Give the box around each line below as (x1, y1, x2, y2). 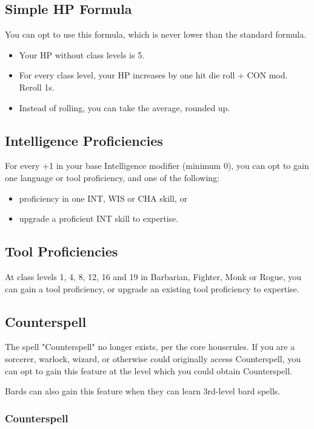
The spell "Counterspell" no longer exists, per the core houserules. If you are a (5, 340, 295, 353)
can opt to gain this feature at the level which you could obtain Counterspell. (5, 364, 292, 377)
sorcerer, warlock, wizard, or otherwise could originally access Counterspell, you (5, 352, 301, 365)
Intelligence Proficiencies (5, 131, 163, 149)
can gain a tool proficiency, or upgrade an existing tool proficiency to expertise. (5, 282, 299, 295)
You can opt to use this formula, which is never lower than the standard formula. (5, 28, 307, 41)
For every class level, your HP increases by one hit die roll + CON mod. (19, 69, 288, 81)
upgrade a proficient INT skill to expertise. (19, 212, 179, 225)
